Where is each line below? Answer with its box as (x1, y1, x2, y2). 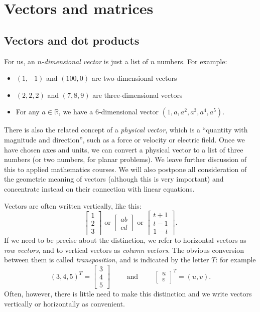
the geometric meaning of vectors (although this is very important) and (4, 174, 224, 184)
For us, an (4, 56, 35, 66)
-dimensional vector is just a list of (41, 56, 148, 66)
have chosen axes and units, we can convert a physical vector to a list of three (4, 144, 243, 154)
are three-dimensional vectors (92, 89, 183, 100)
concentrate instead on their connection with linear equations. (4, 183, 195, 194)
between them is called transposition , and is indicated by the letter (4, 254, 209, 265)
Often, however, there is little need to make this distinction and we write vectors (4, 288, 252, 299)
